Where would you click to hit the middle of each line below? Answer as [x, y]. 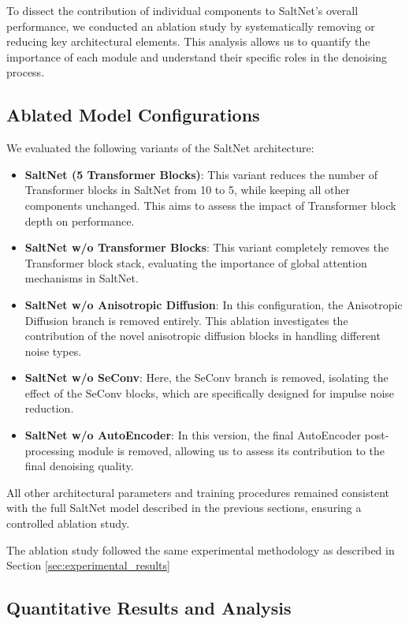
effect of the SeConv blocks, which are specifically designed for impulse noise [210, 392]
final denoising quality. [79, 466]
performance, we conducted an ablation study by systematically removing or [191, 26]
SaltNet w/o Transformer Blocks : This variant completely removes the [207, 247]
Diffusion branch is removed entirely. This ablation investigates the [186, 320]
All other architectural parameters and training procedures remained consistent [198, 492]
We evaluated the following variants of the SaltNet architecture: [160, 148]
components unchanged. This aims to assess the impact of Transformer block [210, 205]
